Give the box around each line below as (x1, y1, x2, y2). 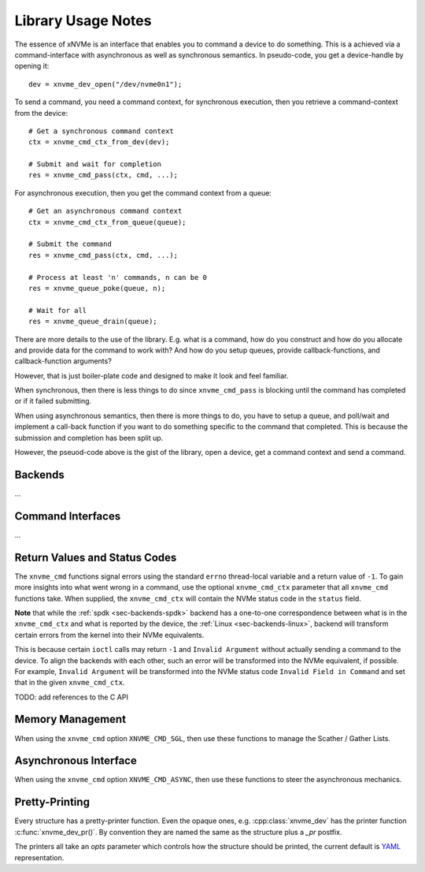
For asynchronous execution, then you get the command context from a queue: (14, 188, 272, 197)
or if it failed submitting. (14, 397, 92, 406)
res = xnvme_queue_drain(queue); (28, 317, 157, 326)
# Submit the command (28, 240, 112, 248)
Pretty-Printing (14, 796, 91, 809)
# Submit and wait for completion (28, 160, 161, 169)
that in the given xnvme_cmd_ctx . (14, 678, 125, 688)
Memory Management (14, 713, 126, 726)
